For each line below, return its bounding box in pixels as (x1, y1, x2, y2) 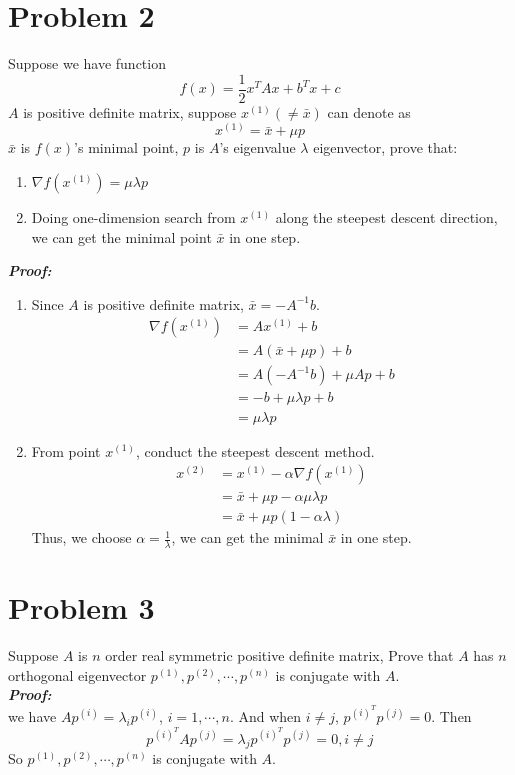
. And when (229, 706, 302, 726)
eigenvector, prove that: (313, 137, 458, 158)
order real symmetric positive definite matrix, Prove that (105, 645, 454, 666)
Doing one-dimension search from (31, 206, 236, 227)
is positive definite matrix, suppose (23, 101, 237, 122)
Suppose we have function (8, 53, 166, 74)
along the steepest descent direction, (275, 206, 498, 227)
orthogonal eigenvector (8, 664, 147, 685)
